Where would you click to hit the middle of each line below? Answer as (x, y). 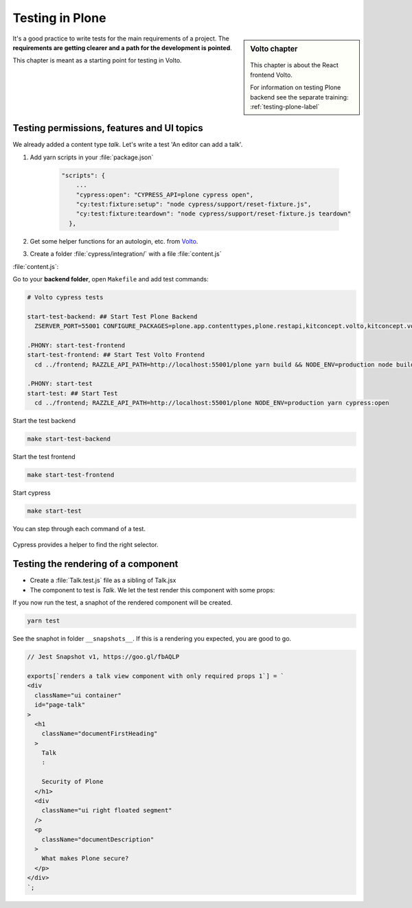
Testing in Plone (59, 18)
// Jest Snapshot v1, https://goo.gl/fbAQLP (103, 657)
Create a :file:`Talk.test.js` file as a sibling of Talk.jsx (103, 581)
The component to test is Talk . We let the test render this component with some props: (152, 590)
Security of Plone (72, 782)
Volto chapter (274, 49)
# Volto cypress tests (65, 297)
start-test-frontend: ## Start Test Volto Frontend (116, 355)
